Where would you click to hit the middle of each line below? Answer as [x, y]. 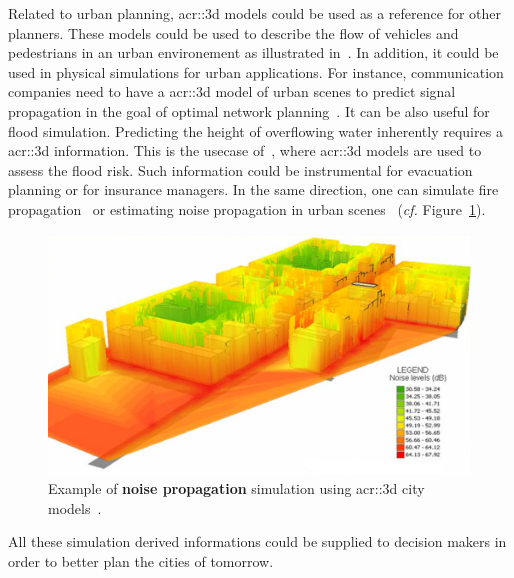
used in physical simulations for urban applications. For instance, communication [256, 71]
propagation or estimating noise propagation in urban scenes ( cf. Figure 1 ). [247, 208]
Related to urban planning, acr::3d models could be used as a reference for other [255, 13]
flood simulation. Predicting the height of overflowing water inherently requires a [255, 130]
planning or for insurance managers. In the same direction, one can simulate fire [253, 189]
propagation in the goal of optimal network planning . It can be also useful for [249, 110]
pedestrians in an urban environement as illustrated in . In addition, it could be [253, 52]
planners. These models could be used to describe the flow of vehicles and [233, 32]
